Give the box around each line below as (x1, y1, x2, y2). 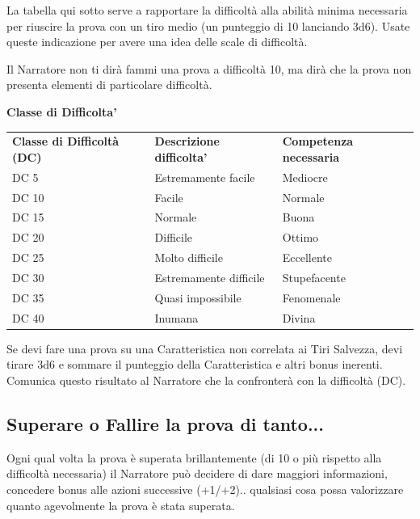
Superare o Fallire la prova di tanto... (6, 411, 324, 436)
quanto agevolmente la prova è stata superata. (6, 496, 235, 513)
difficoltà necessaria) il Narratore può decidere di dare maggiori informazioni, (6, 465, 388, 482)
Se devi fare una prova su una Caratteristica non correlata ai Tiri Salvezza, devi (6, 340, 403, 357)
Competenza (282, 133, 354, 150)
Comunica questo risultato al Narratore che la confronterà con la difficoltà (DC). (6, 371, 406, 388)
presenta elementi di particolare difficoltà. (6, 76, 212, 93)
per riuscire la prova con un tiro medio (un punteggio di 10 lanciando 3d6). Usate (6, 17, 410, 34)
